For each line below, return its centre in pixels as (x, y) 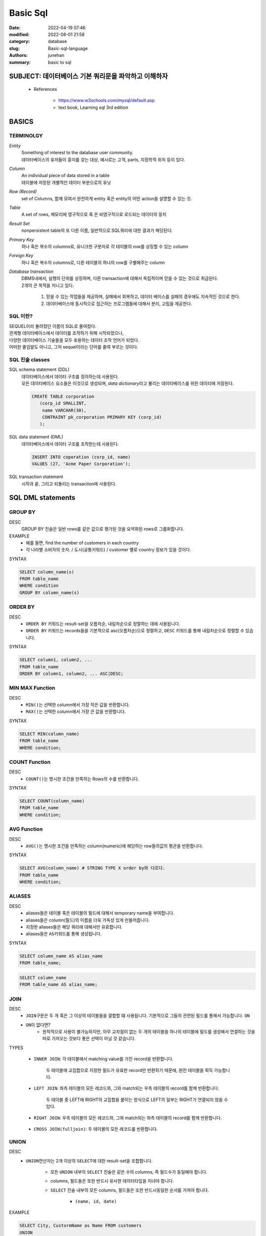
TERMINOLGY (26, 136)
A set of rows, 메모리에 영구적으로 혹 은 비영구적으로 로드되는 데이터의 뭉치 (94, 215)
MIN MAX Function (32, 688)
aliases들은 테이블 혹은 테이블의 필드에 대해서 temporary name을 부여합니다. (100, 913)
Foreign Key (21, 256)
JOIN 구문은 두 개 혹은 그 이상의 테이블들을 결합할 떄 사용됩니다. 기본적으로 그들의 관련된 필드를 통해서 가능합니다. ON (138, 1015)
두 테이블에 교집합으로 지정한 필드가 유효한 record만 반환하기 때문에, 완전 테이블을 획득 (130, 1070)
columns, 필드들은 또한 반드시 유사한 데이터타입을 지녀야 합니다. (112, 1181)
